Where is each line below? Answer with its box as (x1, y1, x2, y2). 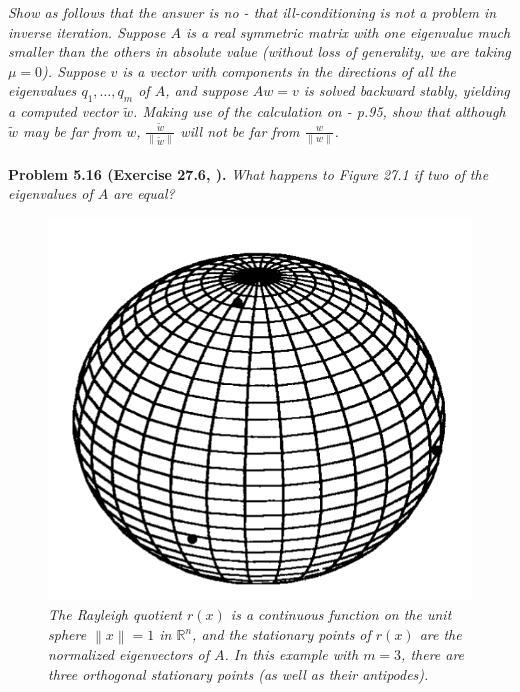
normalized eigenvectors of (48, 644, 210, 665)
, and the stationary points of (192, 624, 371, 645)
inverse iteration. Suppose (8, 21, 166, 42)
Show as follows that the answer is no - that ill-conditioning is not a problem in (8, 2, 497, 22)
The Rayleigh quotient (48, 604, 183, 625)
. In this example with (224, 644, 359, 665)
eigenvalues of (8, 183, 93, 204)
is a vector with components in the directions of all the (122, 60, 456, 81)
